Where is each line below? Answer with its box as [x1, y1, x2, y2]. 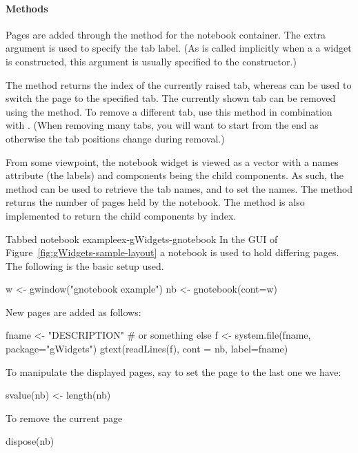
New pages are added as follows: [6, 304, 141, 319]
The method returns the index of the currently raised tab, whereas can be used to [6, 77, 352, 92]
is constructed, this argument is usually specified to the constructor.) [6, 54, 297, 68]
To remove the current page [6, 410, 123, 425]
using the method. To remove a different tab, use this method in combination [6, 104, 332, 118]
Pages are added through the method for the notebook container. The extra [6, 27, 326, 41]
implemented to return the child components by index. [6, 208, 237, 222]
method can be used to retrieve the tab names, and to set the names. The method [6, 181, 353, 196]
